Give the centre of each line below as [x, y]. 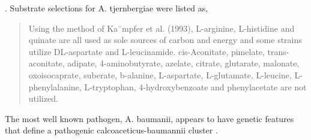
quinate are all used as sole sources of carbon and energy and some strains [165, 40]
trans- [278, 51]
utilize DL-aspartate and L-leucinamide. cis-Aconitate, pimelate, [146, 51]
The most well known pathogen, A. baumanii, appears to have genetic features [149, 118]
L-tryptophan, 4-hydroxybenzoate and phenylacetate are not [195, 86]
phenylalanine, [55, 86]
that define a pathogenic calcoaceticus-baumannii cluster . [111, 130]
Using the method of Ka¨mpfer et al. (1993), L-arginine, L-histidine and [162, 28]
